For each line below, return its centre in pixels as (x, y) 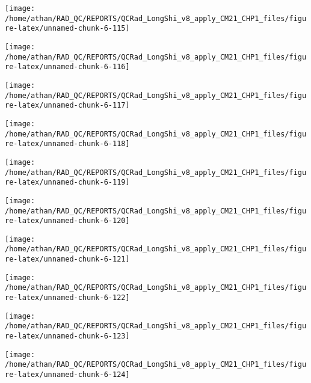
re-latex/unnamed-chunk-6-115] (67, 29)
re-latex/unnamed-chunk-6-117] (67, 106)
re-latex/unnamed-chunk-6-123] (67, 336)
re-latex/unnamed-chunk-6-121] (67, 259)
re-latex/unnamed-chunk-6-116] (67, 67)
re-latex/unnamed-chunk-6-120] (67, 221)
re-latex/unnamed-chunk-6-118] (67, 144)
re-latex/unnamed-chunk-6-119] (67, 182)
